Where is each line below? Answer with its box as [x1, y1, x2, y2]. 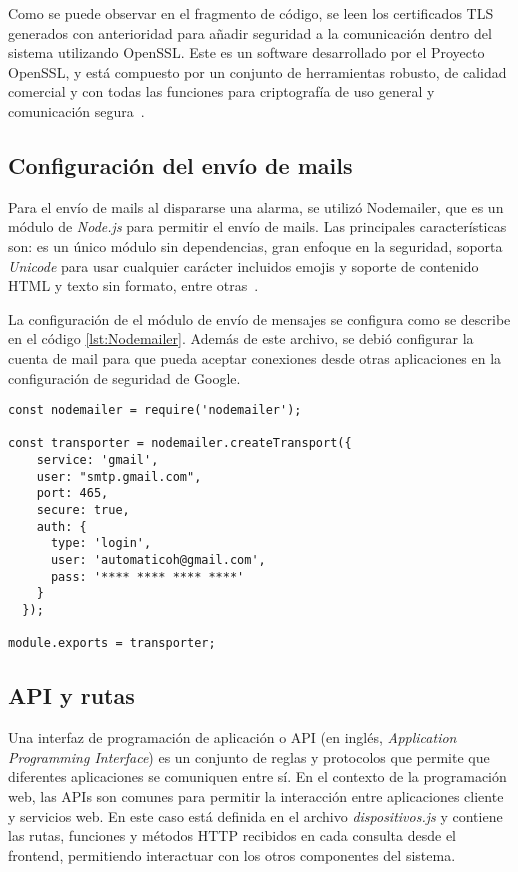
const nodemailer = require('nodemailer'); [8, 403, 302, 418]
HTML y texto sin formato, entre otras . [8, 275, 259, 296]
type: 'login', [50, 536, 152, 551]
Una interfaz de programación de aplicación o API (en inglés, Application [8, 727, 457, 748]
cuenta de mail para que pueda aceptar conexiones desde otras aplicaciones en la [8, 347, 502, 368]
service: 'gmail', [36, 453, 159, 468]
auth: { [36, 519, 87, 534]
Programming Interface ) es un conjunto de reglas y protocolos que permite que [8, 746, 490, 767]
